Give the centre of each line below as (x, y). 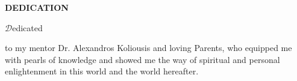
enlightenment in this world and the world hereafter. (102, 71)
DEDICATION (37, 7)
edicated (27, 27)
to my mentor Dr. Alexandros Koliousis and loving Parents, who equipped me (148, 48)
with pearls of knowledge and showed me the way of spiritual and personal (142, 59)
